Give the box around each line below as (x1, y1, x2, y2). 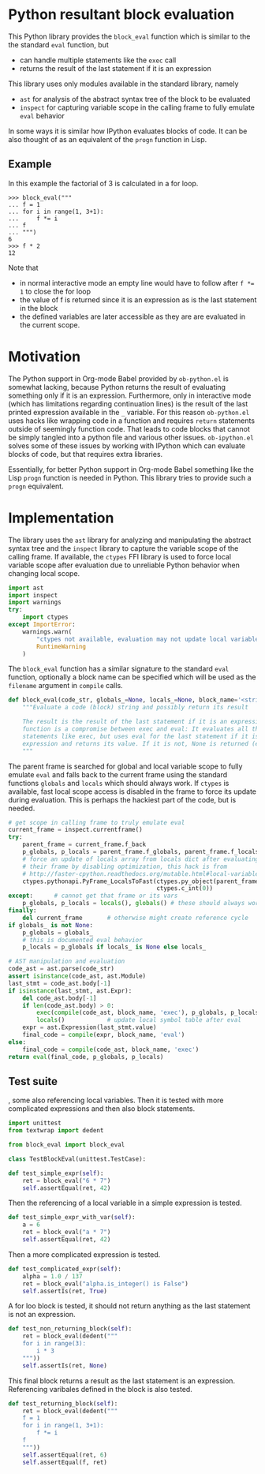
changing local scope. (8, 568, 80, 578)
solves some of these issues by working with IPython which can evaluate (8, 440, 246, 451)
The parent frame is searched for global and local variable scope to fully (8, 761, 243, 771)
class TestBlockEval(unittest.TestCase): (8, 1154, 147, 1163)
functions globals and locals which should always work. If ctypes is (8, 778, 230, 788)
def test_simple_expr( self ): (8, 1169, 104, 1177)
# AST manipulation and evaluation (8, 957, 125, 966)
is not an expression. (8, 1310, 77, 1319)
